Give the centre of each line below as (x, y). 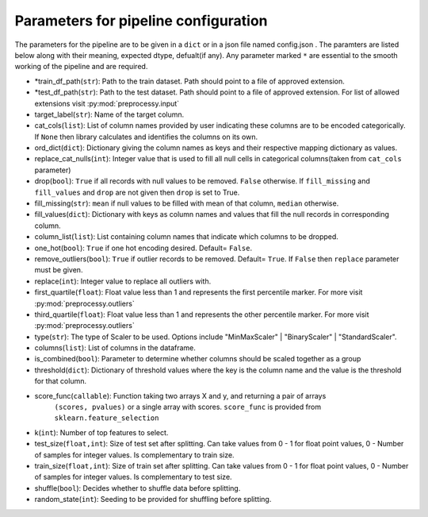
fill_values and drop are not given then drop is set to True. (137, 192)
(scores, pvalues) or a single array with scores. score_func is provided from (187, 407)
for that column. (61, 381)
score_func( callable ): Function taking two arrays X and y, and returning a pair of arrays (180, 395)
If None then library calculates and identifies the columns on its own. (146, 137)
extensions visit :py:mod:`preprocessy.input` (107, 103)
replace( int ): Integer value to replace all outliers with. (123, 281)
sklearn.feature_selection (107, 418)
